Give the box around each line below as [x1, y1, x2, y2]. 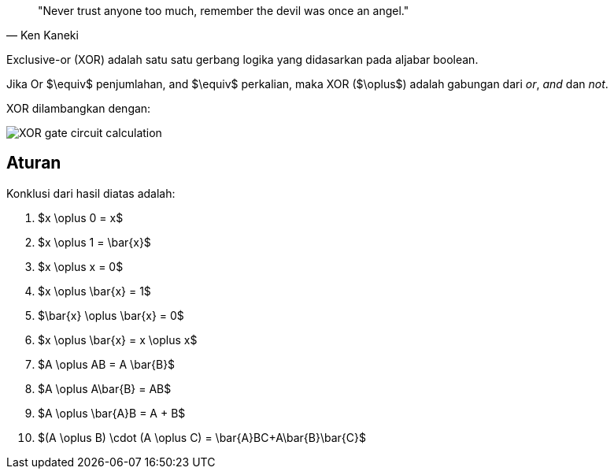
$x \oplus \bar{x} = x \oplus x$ [38, 332, 198, 347]
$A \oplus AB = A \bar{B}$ [38, 357, 176, 371]
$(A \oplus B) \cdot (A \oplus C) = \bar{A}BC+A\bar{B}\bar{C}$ [38, 430, 366, 444]
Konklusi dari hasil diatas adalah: [6, 186, 176, 200]
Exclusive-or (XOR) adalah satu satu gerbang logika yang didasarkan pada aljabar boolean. [6, 53, 479, 66]
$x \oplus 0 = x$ [38, 210, 124, 225]
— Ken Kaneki [6, 28, 79, 42]
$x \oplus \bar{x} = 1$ [38, 284, 151, 298]
